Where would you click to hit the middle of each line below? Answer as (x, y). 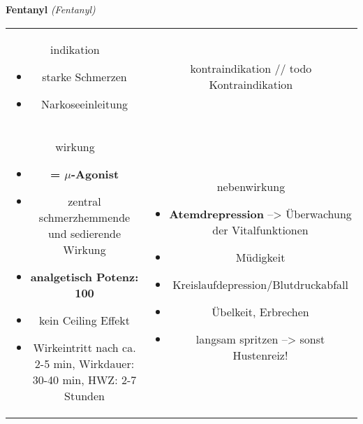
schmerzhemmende (84, 217)
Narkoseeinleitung (84, 104)
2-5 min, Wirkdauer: (84, 363)
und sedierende (84, 233)
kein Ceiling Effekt (85, 320)
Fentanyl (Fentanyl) (51, 9)
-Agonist (95, 174)
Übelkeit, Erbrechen (260, 312)
